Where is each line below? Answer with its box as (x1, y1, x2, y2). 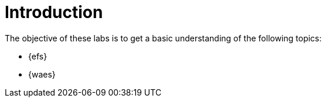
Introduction (5, 2, 103, 22)
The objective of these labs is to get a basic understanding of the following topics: (5, 33, 322, 43)
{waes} (28, 69, 56, 79)
